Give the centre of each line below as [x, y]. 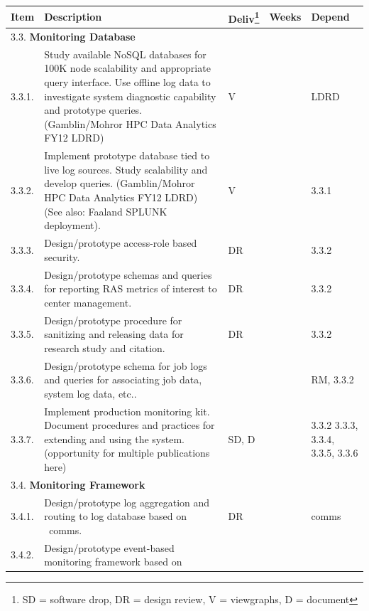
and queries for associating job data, [123, 379]
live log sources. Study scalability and [126, 169]
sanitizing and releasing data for [114, 334]
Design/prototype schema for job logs [126, 365]
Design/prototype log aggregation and [127, 502]
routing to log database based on [116, 516]
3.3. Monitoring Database [73, 36]
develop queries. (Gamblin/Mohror [120, 183]
